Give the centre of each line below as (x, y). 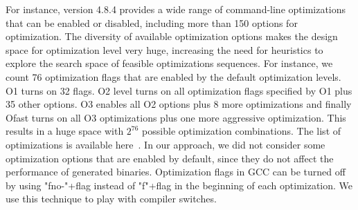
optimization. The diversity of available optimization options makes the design (172, 36)
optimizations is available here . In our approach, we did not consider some (165, 144)
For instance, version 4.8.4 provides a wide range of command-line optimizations (176, 9)
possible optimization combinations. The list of (242, 131)
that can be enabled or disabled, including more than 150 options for (152, 22)
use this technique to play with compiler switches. (111, 199)
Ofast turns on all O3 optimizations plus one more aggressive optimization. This (176, 117)
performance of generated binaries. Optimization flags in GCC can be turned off (176, 172)
